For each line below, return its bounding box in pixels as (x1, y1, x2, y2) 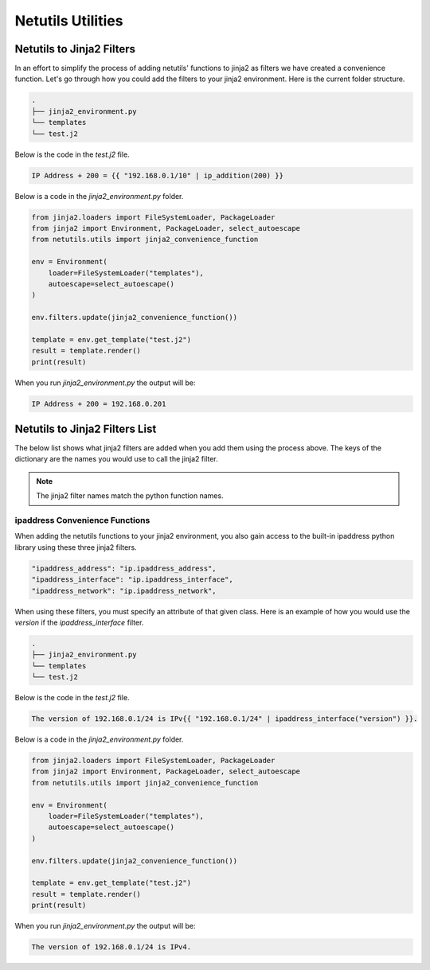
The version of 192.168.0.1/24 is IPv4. (31, 943, 191, 952)
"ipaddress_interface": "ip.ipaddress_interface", (31, 575, 234, 584)
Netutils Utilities (14, 12, 123, 29)
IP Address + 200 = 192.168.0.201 (31, 399, 166, 408)
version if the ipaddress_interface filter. (14, 617, 144, 627)
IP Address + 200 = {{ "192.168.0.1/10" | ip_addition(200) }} (31, 171, 284, 180)
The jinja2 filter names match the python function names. (36, 491, 224, 501)
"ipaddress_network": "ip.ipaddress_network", (31, 586, 217, 595)
